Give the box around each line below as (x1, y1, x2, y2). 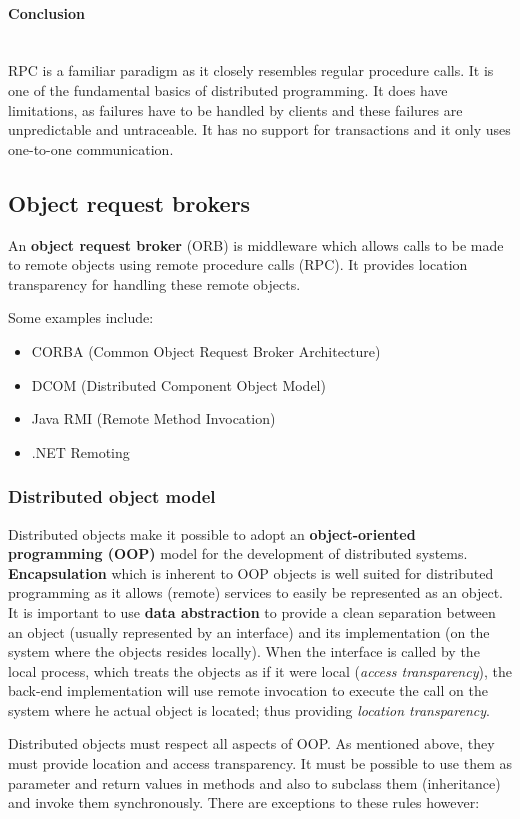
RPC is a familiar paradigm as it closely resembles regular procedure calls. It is (8, 60, 494, 81)
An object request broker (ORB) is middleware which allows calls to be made (8, 234, 504, 255)
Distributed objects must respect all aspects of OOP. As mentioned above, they (8, 733, 495, 754)
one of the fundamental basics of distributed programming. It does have (8, 79, 448, 100)
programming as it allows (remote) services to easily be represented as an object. (8, 582, 503, 603)
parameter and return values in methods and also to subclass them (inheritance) (8, 772, 501, 793)
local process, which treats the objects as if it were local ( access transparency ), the (8, 660, 512, 681)
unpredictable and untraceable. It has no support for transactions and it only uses (8, 119, 511, 140)
